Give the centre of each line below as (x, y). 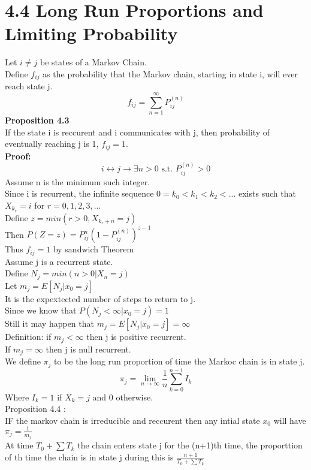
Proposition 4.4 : (35, 409)
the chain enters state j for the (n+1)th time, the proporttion (190, 445)
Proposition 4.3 (37, 120)
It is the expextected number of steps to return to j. (100, 298)
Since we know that (41, 310)
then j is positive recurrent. (136, 337)
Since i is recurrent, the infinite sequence (79, 193)
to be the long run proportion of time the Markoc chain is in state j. (179, 361)
